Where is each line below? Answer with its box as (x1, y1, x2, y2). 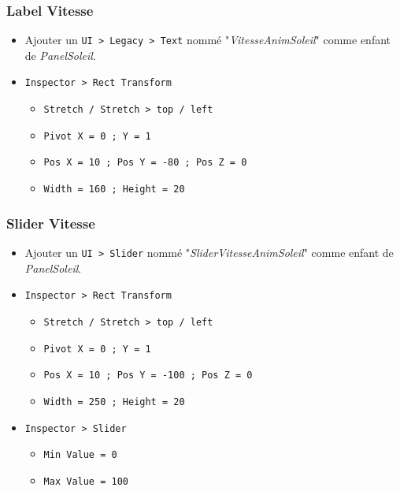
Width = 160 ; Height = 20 (43, 184, 185, 195)
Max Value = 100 (43, 475, 128, 487)
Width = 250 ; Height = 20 (43, 396, 185, 407)
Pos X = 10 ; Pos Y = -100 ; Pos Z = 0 (43, 370, 253, 381)
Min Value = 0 (43, 449, 117, 461)
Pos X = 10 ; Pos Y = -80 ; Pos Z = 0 (43, 157, 247, 169)
